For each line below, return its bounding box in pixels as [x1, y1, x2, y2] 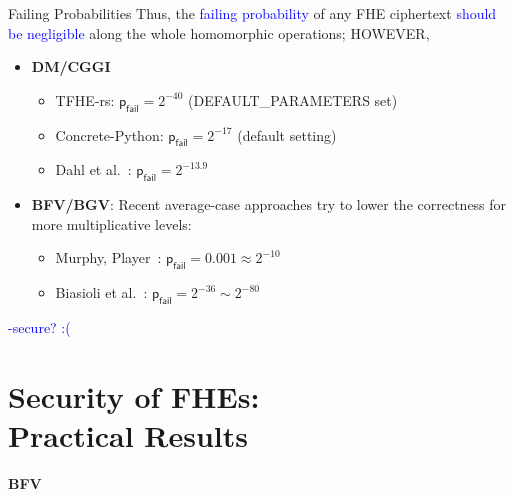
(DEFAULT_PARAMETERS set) [188, 89, 398, 110]
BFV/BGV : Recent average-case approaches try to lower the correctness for [31, 194, 507, 215]
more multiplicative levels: [31, 213, 192, 234]
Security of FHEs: [8, 375, 260, 416]
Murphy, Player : [55, 247, 162, 268]
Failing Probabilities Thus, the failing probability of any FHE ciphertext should [8, 3, 497, 23]
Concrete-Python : [55, 124, 164, 145]
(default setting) [237, 124, 337, 145]
